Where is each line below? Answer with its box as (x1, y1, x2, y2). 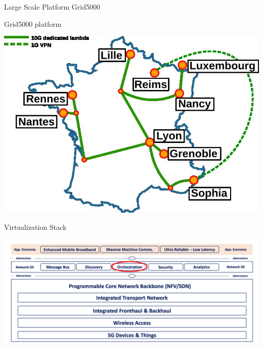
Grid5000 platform (4, 18, 62, 29)
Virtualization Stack (4, 221, 67, 232)
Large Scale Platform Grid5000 (4, 2, 101, 12)
